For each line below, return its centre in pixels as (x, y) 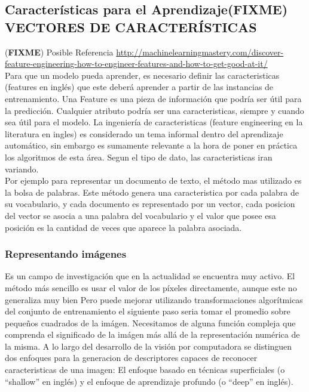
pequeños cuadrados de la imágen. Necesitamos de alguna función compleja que (150, 322)
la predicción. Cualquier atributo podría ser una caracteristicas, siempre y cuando (154, 110)
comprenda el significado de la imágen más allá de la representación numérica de (152, 334)
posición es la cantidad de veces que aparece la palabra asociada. (123, 227)
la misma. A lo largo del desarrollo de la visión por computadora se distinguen (149, 346)
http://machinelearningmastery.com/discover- (200, 52)
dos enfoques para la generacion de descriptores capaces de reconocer (131, 358)
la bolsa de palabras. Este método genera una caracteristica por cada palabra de (152, 192)
